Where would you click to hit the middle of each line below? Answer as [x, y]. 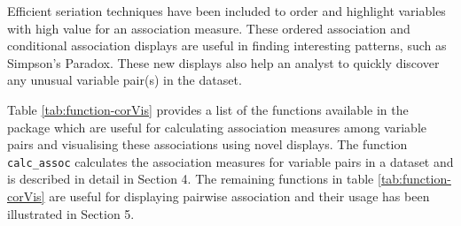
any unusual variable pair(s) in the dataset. [125, 80]
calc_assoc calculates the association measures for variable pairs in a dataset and [230, 161]
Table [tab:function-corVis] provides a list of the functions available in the [208, 109]
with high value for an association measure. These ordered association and [209, 28]
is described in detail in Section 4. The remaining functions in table [191, 179]
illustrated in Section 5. [71, 213]
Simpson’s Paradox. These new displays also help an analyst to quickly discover [223, 62]
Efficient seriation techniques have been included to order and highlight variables [227, 11]
